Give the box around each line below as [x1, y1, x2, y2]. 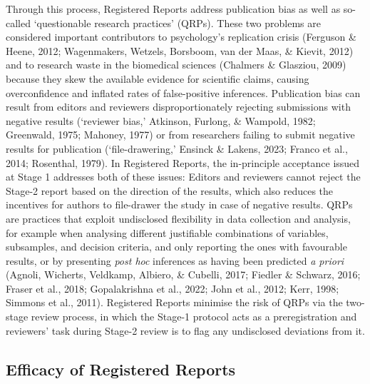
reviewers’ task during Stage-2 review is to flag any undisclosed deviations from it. [6, 323, 365, 338]
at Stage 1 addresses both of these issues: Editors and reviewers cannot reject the [6, 169, 361, 184]
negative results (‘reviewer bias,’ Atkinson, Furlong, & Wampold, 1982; [6, 113, 316, 128]
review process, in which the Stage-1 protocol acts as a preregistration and [31, 309, 357, 324]
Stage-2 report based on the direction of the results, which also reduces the [6, 183, 334, 198]
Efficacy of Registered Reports [6, 358, 236, 380]
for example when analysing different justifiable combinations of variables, [6, 225, 329, 240]
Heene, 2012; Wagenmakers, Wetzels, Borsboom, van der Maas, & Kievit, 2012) [6, 43, 354, 58]
